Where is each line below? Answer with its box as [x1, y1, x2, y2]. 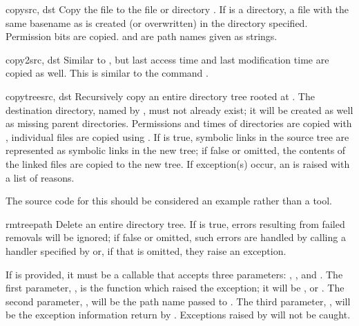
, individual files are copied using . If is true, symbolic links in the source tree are [6, 129, 349, 144]
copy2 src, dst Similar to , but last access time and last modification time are [6, 52, 329, 66]
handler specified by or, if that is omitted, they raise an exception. [6, 243, 287, 258]
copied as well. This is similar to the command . [6, 66, 208, 80]
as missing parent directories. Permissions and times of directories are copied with [6, 116, 352, 131]
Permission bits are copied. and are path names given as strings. [6, 29, 278, 44]
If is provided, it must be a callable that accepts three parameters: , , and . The [6, 267, 343, 281]
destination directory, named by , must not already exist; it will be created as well [6, 102, 353, 117]
